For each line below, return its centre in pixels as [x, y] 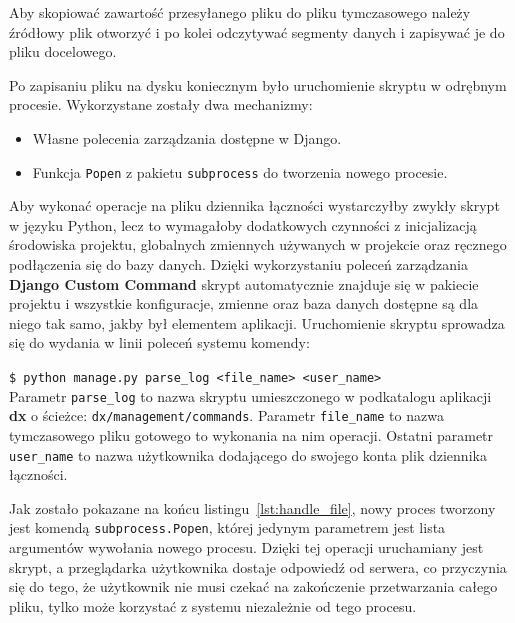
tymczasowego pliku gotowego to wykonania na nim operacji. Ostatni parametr [251, 434]
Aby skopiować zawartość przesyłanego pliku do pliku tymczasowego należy [240, 12]
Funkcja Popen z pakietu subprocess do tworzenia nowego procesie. [240, 171]
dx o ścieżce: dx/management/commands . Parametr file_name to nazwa [226, 415]
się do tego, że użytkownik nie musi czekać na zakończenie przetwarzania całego [253, 586]
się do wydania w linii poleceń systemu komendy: [159, 342]
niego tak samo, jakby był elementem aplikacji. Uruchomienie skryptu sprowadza [257, 322]
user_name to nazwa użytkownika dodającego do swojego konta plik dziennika [248, 454]
